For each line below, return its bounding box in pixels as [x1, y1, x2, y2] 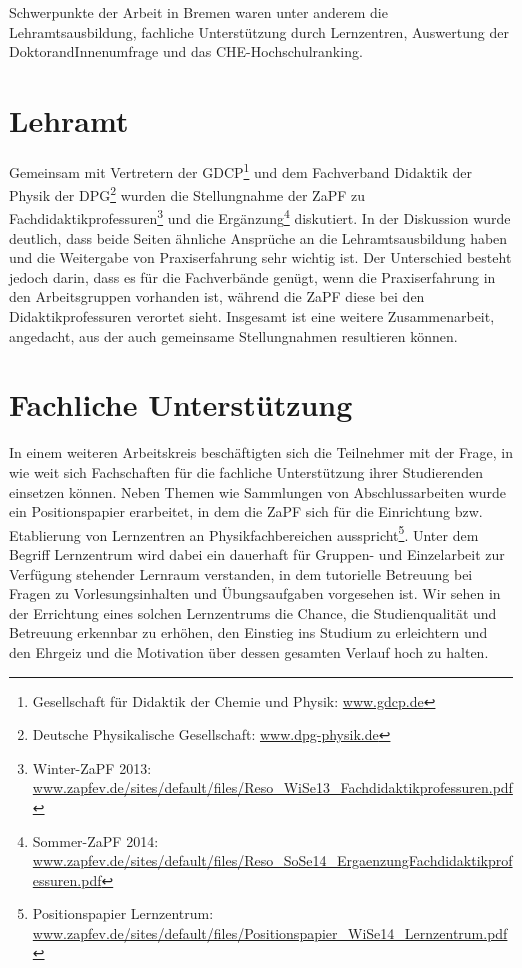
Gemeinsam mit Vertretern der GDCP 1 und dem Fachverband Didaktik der [9, 158, 472, 182]
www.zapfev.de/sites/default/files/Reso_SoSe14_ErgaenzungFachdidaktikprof [32, 850, 513, 871]
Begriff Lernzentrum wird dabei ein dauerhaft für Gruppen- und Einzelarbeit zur [9, 543, 505, 564]
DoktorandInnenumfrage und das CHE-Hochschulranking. [9, 41, 363, 62]
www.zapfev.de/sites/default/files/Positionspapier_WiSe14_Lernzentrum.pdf [32, 922, 508, 943]
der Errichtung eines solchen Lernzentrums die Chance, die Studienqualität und [9, 602, 497, 623]
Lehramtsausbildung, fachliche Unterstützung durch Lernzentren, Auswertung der [9, 21, 509, 42]
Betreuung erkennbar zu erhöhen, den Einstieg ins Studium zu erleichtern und [9, 622, 488, 643]
